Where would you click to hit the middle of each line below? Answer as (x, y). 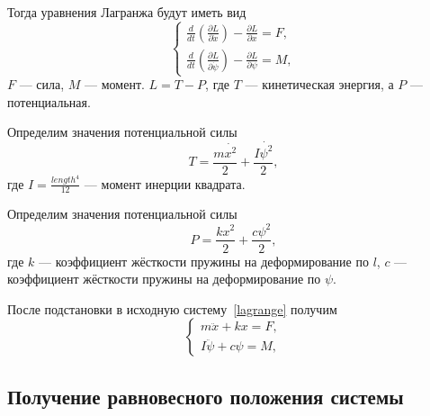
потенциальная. (49, 101)
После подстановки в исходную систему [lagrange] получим (172, 308)
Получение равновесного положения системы (206, 396)
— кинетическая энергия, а (319, 84)
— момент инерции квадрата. (165, 183)
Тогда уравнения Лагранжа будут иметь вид (127, 12)
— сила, (42, 84)
